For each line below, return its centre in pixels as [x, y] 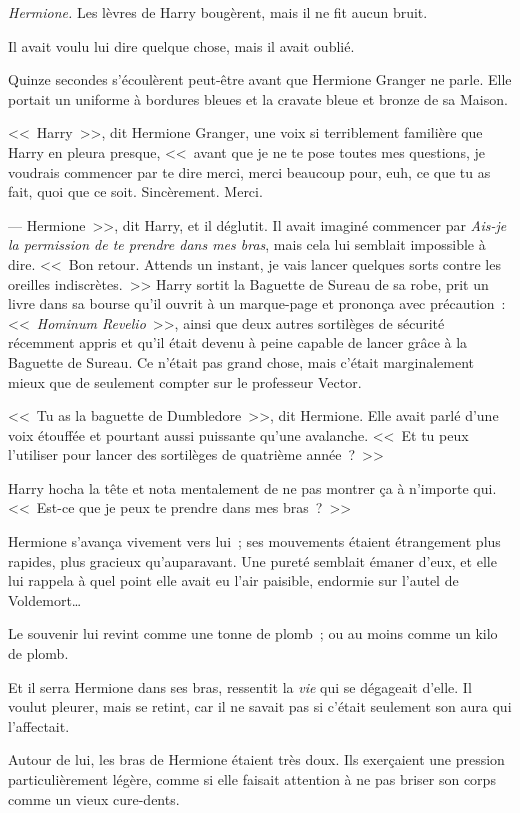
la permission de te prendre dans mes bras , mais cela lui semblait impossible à [247, 244]
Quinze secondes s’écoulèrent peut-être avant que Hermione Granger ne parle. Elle [260, 79]
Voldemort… [45, 599]
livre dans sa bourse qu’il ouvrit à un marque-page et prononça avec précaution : [257, 303]
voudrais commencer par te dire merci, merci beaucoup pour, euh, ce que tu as [249, 171]
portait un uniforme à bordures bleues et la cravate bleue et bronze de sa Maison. [258, 98]
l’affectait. [39, 725]
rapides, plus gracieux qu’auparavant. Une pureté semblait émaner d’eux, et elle [252, 560]
